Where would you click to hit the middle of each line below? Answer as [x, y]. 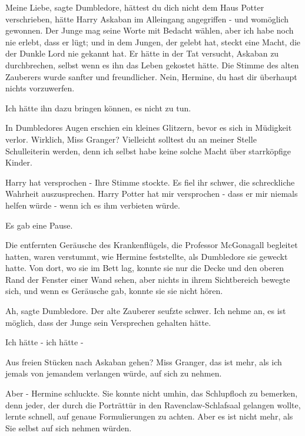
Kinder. [19, 162]
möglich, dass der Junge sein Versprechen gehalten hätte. [108, 322]
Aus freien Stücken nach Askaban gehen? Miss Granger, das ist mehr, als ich [144, 361]
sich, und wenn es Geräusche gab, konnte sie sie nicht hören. [114, 291]
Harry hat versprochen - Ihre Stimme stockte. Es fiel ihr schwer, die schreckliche [150, 182]
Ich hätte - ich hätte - [44, 342]
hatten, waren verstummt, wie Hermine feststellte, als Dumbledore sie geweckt [147, 256]
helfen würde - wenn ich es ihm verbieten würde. [93, 205]
